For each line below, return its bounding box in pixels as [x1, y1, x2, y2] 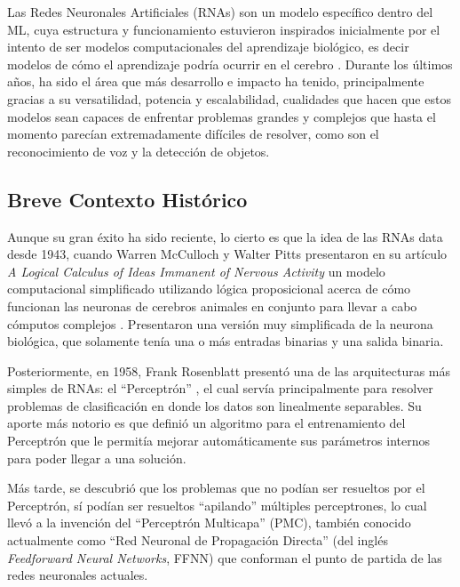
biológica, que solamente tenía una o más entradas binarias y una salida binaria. [7, 332, 444, 350]
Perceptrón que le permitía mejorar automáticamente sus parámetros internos [7, 431, 431, 450]
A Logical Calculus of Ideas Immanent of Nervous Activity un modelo [7, 261, 385, 280]
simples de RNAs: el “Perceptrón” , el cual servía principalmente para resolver [7, 379, 433, 398]
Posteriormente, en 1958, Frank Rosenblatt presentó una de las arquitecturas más [7, 361, 451, 380]
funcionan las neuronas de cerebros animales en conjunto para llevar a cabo [7, 296, 417, 315]
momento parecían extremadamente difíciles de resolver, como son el [7, 125, 379, 143]
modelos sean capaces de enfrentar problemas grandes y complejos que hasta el [7, 107, 436, 125]
